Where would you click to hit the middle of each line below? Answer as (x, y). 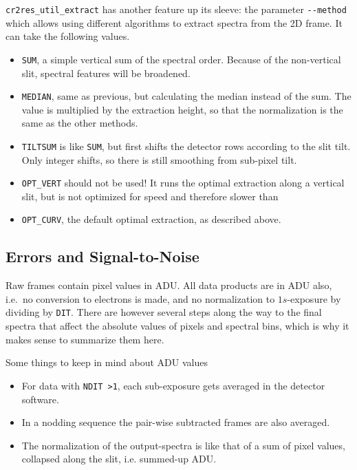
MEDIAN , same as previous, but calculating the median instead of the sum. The (186, 96)
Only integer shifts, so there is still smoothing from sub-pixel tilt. (159, 159)
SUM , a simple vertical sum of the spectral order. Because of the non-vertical (181, 59)
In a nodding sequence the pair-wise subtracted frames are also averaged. (176, 422)
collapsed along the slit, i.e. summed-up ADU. (119, 459)
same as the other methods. (80, 123)
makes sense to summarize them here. (85, 339)
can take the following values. (68, 36)
